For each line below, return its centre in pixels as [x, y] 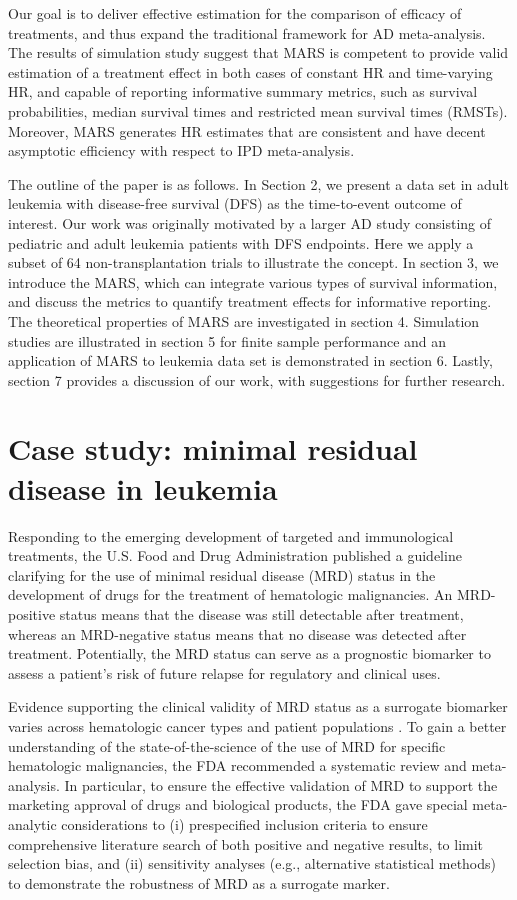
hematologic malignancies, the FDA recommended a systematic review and [237, 765]
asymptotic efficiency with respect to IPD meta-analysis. [181, 150]
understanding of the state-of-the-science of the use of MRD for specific [227, 745]
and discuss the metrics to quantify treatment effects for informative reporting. [250, 301]
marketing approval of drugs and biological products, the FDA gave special [238, 804]
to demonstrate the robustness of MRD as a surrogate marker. [199, 882]
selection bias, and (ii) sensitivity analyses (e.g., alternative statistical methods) [252, 863]
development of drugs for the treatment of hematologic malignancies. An [230, 594]
